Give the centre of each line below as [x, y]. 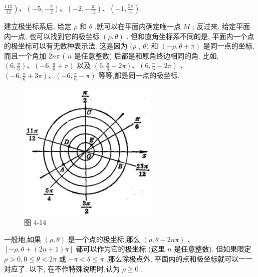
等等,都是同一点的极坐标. [139, 75]
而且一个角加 [25, 55]
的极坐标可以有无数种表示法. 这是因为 [66, 46]
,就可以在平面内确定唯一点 [138, 26]
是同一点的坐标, [229, 46]
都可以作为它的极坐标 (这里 [120, 249]
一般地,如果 [23, 239]
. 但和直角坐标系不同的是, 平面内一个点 [190, 36]
